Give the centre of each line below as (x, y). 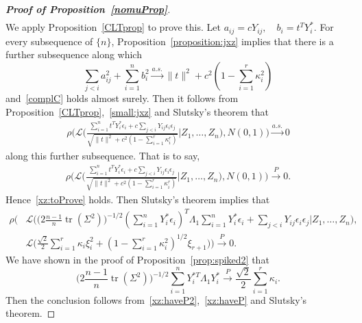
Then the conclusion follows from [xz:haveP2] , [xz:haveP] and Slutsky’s (156, 299)
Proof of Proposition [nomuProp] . (88, 9)
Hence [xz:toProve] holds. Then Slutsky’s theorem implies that (138, 199)
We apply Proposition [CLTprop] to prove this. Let (113, 27)
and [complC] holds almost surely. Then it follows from (122, 98)
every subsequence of (49, 41)
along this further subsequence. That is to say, (103, 155)
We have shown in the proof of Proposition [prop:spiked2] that (137, 260)
